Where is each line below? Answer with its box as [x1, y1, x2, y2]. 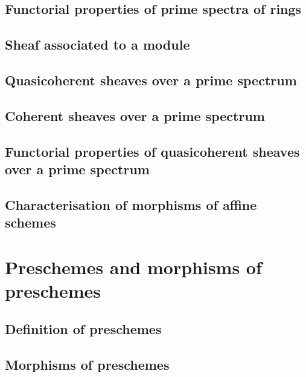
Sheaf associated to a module [5, 35, 190, 54]
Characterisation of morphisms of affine [5, 195, 257, 214]
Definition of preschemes [5, 320, 162, 338]
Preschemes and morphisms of [5, 254, 262, 279]
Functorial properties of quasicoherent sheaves [5, 142, 300, 160]
